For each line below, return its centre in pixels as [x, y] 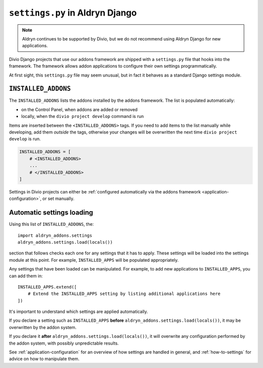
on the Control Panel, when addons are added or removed [79, 109]
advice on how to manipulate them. [44, 359]
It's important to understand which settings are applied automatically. [78, 311]
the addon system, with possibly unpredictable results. [64, 343]
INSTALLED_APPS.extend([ [47, 287]
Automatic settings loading [51, 213]
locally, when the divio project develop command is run [82, 116]
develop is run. [25, 139]
